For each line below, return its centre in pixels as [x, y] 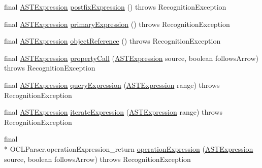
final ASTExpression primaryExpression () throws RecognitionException [117, 24]
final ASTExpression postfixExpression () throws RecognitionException [115, 7]
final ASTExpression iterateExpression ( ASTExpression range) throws [113, 112]
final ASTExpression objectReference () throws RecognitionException [112, 41]
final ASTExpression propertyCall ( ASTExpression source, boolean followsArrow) [131, 58]
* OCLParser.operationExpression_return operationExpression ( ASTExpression [129, 148]
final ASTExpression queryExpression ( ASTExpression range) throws [112, 85]
